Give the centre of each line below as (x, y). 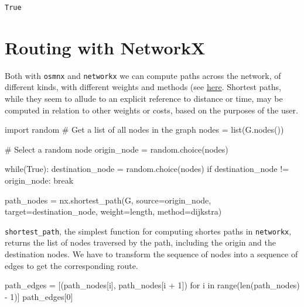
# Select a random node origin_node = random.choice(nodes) (117, 149)
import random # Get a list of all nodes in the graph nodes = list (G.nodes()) (144, 130)
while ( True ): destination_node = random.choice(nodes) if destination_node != (147, 169)
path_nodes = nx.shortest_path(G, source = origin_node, (108, 200)
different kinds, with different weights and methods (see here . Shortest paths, (143, 87)
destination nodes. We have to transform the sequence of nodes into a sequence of (151, 253)
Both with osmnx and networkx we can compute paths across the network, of (143, 75)
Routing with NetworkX (105, 47)
